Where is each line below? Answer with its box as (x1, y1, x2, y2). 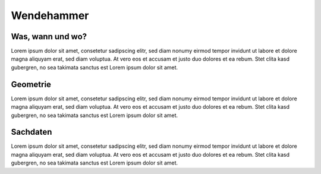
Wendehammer (11, 9, 89, 22)
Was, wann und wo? (11, 31, 87, 42)
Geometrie (11, 79, 52, 89)
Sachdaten (11, 127, 52, 137)
